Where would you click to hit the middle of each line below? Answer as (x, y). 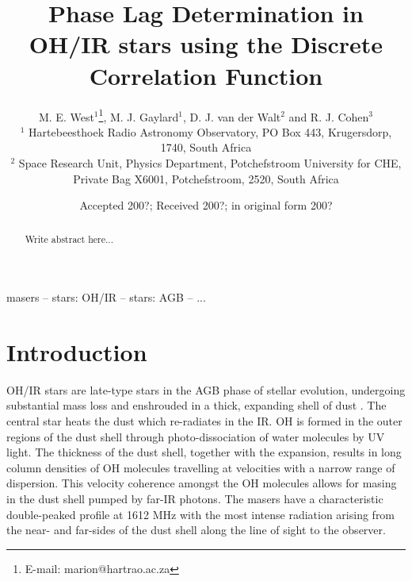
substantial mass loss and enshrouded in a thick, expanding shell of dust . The (196, 405)
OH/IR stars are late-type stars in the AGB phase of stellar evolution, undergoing (206, 389)
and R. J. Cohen (329, 116)
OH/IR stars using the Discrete (206, 44)
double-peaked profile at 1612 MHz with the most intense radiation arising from (201, 514)
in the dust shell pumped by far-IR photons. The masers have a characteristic (195, 499)
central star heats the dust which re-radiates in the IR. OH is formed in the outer (204, 421)
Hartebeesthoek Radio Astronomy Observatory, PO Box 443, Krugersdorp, (210, 131)
